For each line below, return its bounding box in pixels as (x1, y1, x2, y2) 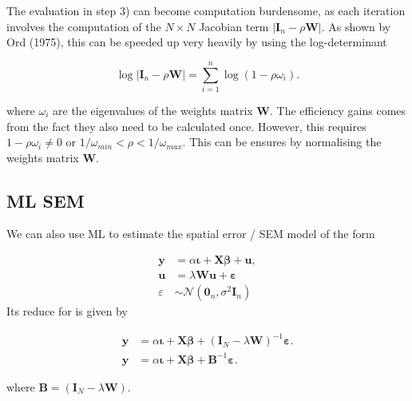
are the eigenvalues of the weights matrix (53, 101, 253, 118)
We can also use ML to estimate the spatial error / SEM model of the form (6, 225, 375, 242)
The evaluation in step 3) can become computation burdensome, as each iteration (6, 2, 406, 18)
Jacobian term (199, 18, 269, 34)
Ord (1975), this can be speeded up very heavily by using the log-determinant (6, 34, 387, 50)
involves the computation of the (6, 18, 161, 34)
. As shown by (321, 18, 391, 34)
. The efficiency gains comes (270, 101, 406, 118)
